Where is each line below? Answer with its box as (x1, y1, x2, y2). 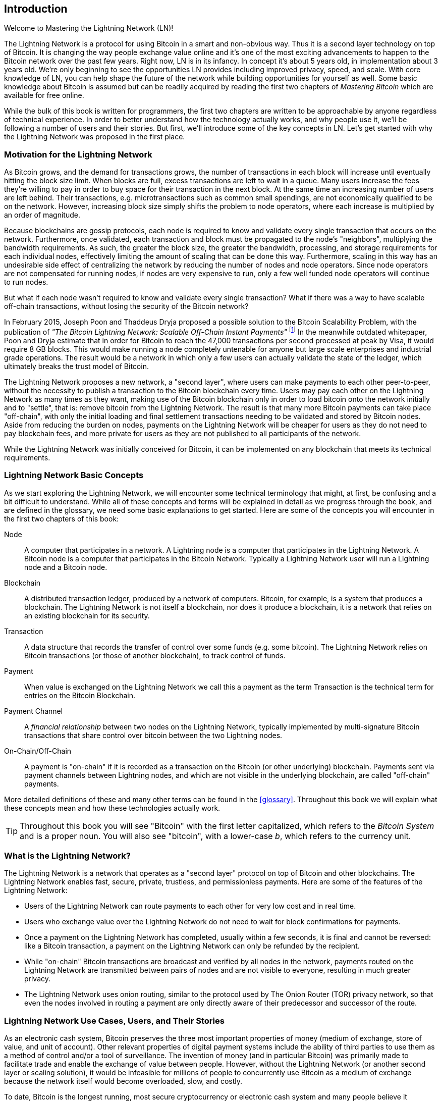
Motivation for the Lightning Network (4, 149, 152, 160)
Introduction (4, 3, 68, 15)
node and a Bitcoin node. (24, 562, 107, 571)
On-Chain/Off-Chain (4, 746, 72, 755)
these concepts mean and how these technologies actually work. (4, 803, 220, 812)
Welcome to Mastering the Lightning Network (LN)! (4, 24, 174, 33)
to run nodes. (4, 278, 48, 287)
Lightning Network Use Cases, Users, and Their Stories (4, 1015, 225, 1026)
